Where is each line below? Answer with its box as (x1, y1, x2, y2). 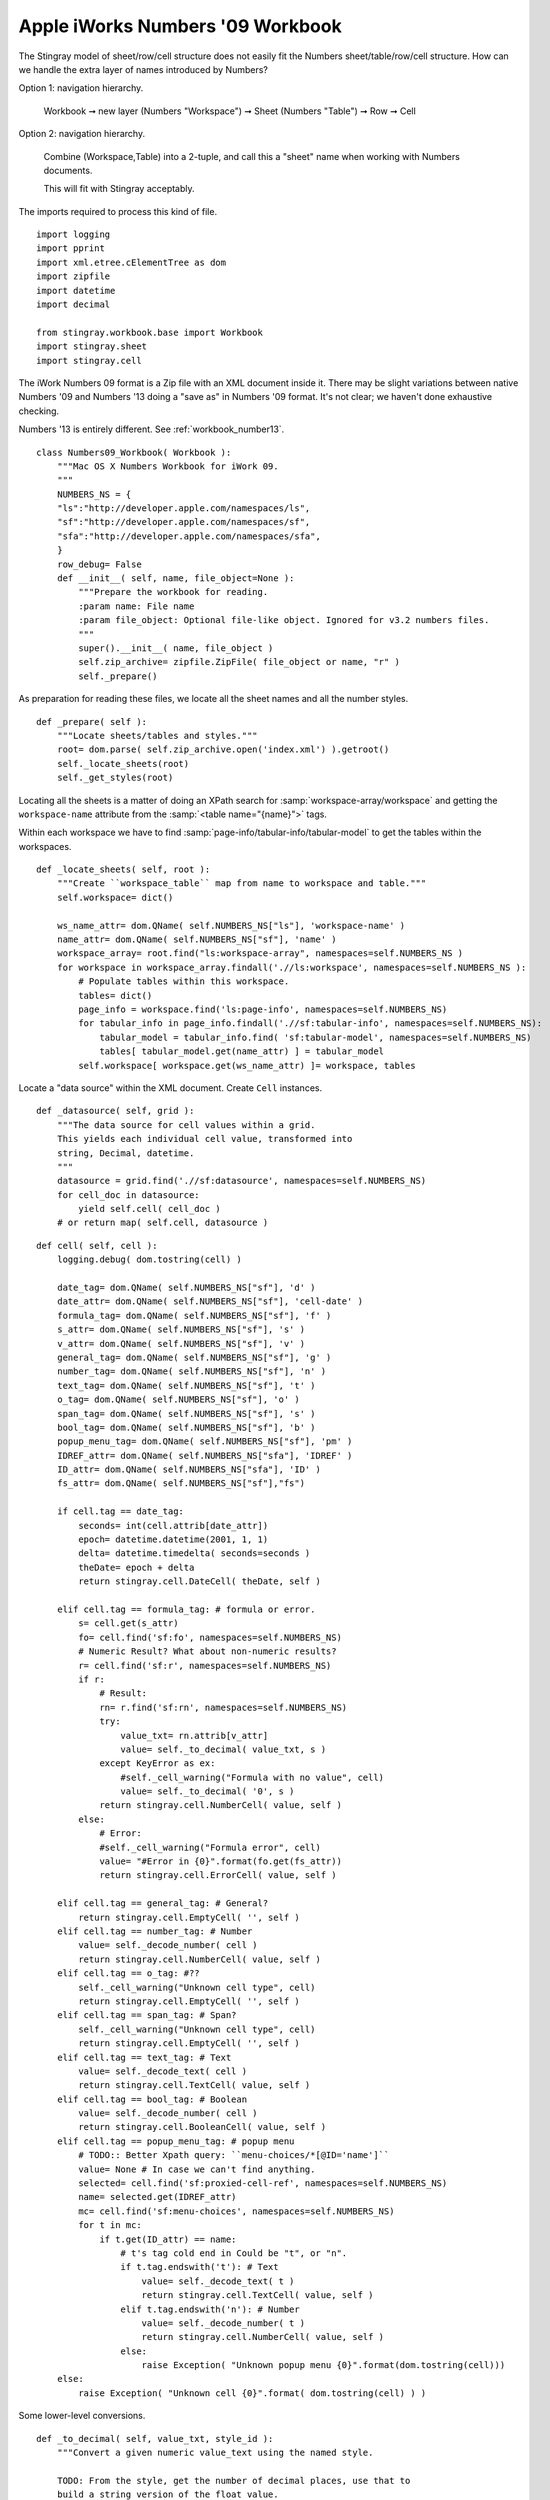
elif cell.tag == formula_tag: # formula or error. (56, 1604, 316, 1615)
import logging (36, 229, 111, 240)
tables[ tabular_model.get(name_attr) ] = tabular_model (99, 1046, 385, 1057)
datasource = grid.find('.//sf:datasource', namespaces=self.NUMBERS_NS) (56, 1175, 427, 1187)
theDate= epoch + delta (78, 1561, 195, 1573)
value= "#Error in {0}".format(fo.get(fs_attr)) (99, 1856, 342, 1867)
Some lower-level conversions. (18, 2410, 146, 2422)
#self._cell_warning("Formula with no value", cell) (120, 1771, 385, 1783)
